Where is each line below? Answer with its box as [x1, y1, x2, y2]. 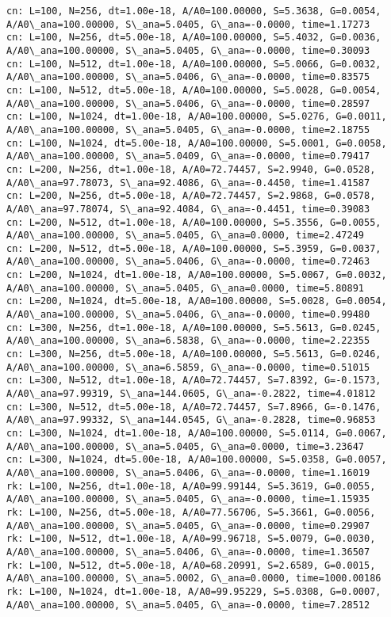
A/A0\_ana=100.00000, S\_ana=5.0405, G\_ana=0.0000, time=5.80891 [6, 282, 365, 294]
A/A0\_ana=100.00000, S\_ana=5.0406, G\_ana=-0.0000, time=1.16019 [6, 467, 370, 478]
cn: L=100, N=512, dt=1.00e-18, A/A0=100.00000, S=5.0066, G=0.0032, [6, 58, 381, 70]
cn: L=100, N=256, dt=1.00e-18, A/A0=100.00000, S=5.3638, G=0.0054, [6, 6, 381, 17]
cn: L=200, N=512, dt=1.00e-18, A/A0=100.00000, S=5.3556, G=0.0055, [6, 216, 381, 228]
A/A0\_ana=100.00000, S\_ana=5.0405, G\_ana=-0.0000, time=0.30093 [6, 44, 370, 56]
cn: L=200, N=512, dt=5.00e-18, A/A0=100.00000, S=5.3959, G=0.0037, [6, 242, 381, 254]
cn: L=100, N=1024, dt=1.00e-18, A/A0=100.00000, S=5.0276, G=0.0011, [6, 111, 387, 123]
